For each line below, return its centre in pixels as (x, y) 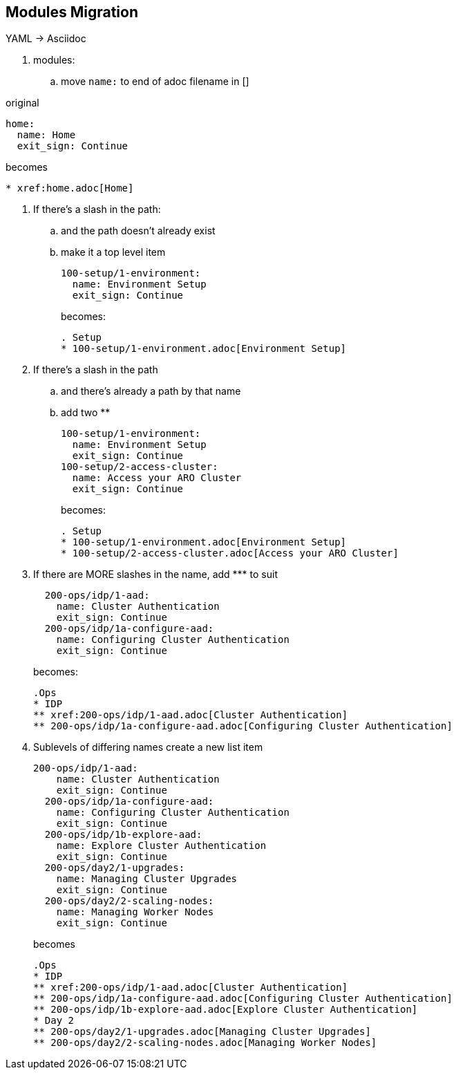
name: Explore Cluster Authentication (161, 846)
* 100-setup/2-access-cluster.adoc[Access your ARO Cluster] (230, 553)
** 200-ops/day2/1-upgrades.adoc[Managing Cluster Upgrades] (202, 1032)
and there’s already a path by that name (151, 391)
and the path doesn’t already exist (138, 231)
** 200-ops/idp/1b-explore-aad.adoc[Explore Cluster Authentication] (226, 1010)
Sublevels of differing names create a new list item (148, 747)
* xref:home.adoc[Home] (70, 188)
